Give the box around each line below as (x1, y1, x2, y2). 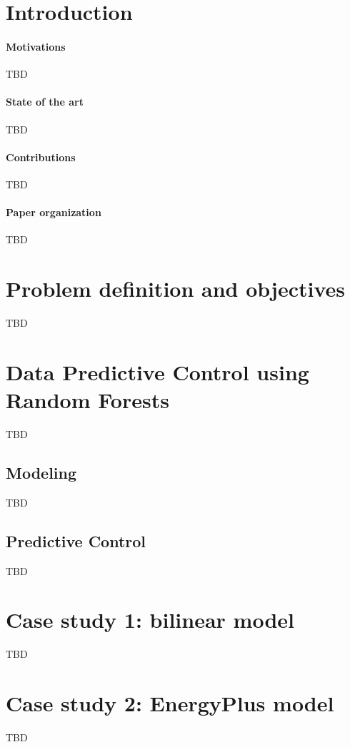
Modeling (6, 461, 77, 483)
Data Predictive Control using (6, 357, 309, 386)
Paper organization (6, 205, 101, 220)
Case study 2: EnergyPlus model (6, 688, 334, 718)
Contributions (6, 149, 76, 164)
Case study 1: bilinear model (6, 605, 294, 634)
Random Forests (6, 385, 169, 415)
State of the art (6, 94, 84, 109)
